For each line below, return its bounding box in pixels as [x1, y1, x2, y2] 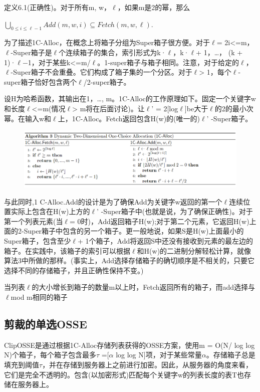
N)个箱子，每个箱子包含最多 [4, 349, 96, 360]
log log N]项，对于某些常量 [116, 349, 202, 360]
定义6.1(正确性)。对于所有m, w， [4, 2, 111, 12]
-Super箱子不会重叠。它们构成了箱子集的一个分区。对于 [11, 67, 192, 77]
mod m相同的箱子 [11, 291, 68, 302]
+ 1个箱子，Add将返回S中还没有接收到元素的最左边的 [78, 235, 253, 246]
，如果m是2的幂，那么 [117, 2, 190, 12]
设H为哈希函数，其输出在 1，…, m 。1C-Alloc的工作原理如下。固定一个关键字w [4, 93, 256, 104]
